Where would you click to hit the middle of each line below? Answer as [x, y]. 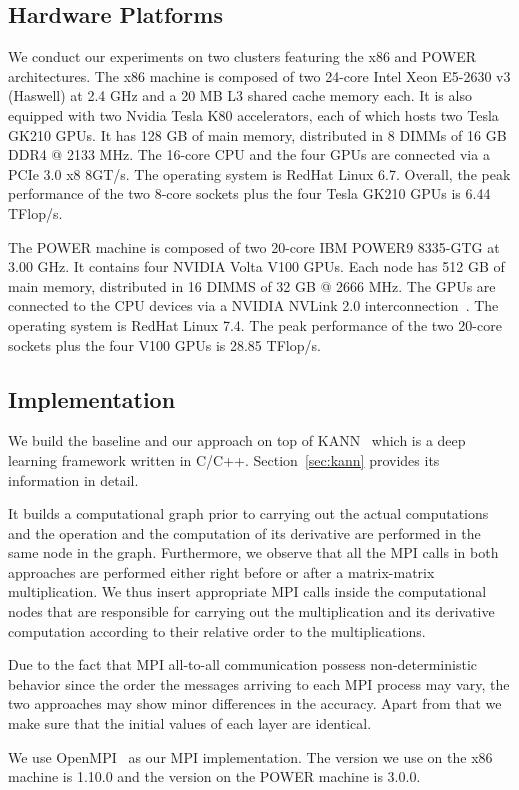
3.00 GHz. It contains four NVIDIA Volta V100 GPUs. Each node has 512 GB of [256, 266]
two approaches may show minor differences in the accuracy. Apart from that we [255, 703]
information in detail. [73, 479]
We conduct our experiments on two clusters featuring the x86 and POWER [242, 56]
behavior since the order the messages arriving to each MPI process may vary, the [259, 683]
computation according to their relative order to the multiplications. [217, 630]
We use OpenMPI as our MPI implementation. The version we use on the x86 [250, 756]
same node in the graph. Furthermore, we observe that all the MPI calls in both [253, 552]
